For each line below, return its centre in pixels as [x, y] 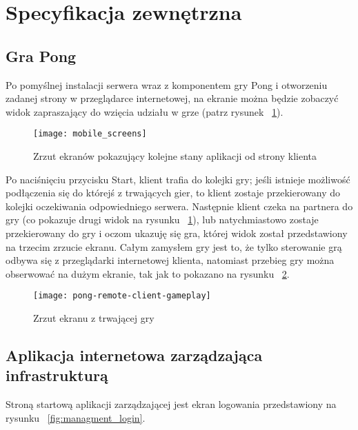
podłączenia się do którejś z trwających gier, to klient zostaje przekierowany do [173, 193]
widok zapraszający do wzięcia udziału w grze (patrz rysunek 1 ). [145, 111]
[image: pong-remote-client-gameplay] [122, 296]
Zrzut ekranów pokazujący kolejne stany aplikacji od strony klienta [175, 156]
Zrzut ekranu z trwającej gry [94, 318]
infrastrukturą [57, 375]
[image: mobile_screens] [90, 134]
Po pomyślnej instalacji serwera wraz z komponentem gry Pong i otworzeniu [167, 84]
